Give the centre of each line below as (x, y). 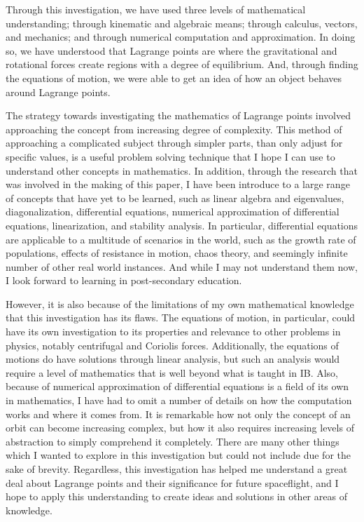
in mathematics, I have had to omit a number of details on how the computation (179, 400)
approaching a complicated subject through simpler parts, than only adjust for (174, 143)
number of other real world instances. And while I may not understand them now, (182, 266)
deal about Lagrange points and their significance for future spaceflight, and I (172, 482)
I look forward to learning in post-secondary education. (124, 280)
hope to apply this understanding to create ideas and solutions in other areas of (176, 496)
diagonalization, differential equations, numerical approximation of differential (173, 212)
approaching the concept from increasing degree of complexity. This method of (174, 129)
